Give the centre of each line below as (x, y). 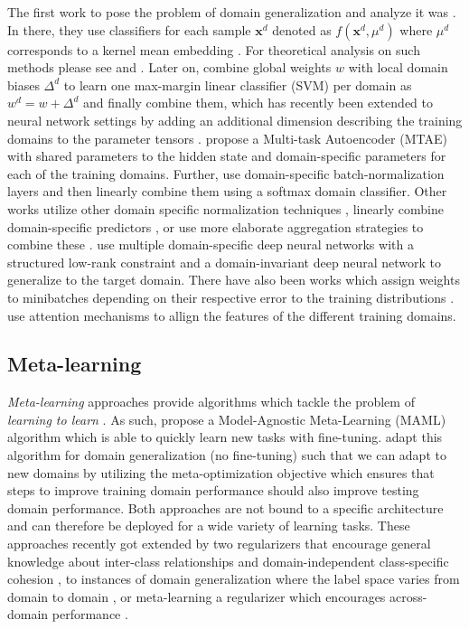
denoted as (302, 29)
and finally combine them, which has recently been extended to (258, 103)
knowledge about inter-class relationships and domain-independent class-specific (228, 561)
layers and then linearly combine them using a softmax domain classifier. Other (227, 191)
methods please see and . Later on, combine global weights (169, 67)
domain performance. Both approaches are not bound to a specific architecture (225, 507)
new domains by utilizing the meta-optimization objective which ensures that (221, 472)
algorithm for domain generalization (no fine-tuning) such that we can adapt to (227, 455)
